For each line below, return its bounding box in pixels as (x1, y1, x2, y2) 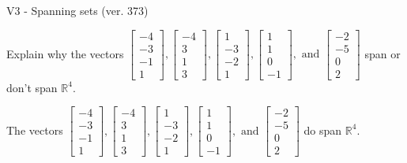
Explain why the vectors (6, 45, 124, 61)
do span (303, 121, 342, 138)
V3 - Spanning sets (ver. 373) (6, 2, 149, 18)
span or (364, 45, 401, 61)
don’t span (6, 79, 58, 95)
